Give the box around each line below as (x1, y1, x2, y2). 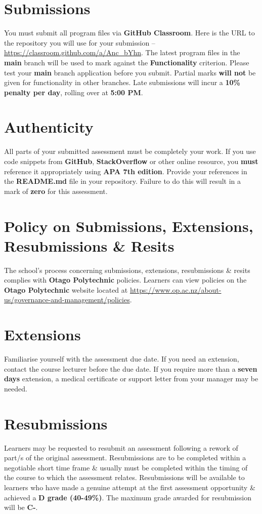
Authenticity (4, 116, 94, 137)
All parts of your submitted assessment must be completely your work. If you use (4, 146, 256, 156)
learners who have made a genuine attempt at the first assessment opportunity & (4, 482, 255, 493)
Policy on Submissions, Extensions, (4, 215, 253, 236)
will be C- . (4, 502, 38, 512)
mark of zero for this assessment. (4, 185, 108, 196)
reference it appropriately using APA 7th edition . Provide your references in (4, 166, 247, 176)
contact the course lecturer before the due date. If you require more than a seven (4, 363, 257, 374)
